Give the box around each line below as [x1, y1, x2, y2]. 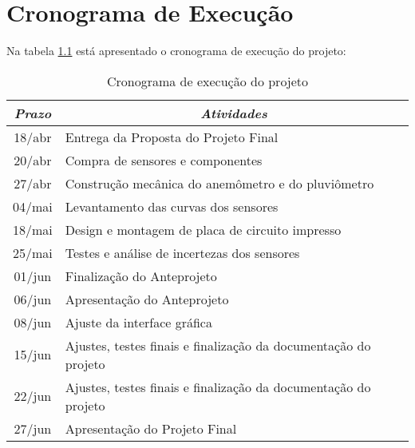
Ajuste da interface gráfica [65, 312, 212, 331]
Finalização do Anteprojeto [65, 266, 217, 285]
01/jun [14, 266, 52, 285]
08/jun [14, 312, 52, 331]
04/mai [13, 196, 53, 216]
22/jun [14, 387, 52, 406]
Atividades [200, 103, 267, 122]
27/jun [14, 418, 52, 438]
